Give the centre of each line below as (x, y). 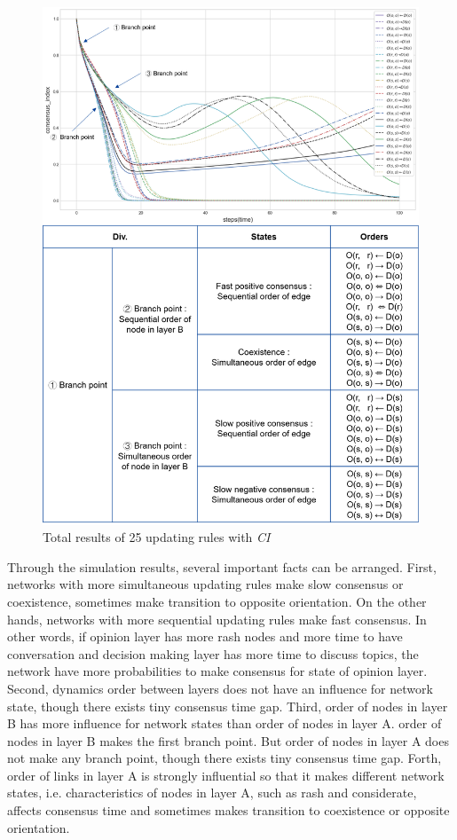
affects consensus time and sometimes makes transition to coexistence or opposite (228, 810)
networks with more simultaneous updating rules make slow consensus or (205, 584)
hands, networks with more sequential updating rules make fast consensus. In (217, 619)
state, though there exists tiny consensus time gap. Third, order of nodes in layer (228, 706)
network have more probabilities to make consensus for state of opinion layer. (217, 671)
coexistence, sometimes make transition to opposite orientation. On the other (217, 601)
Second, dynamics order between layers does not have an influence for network (220, 688)
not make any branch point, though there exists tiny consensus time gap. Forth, (225, 758)
